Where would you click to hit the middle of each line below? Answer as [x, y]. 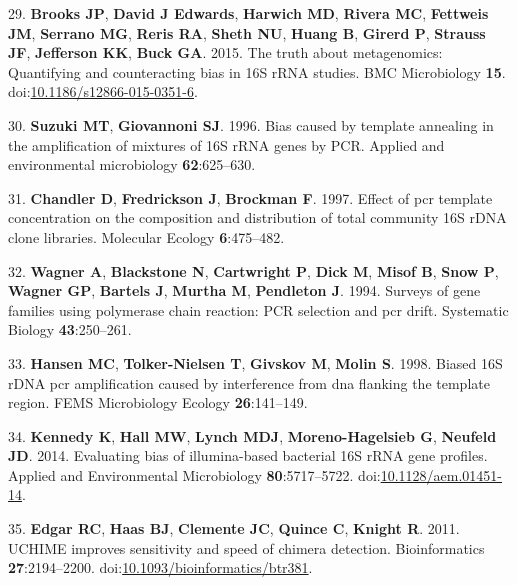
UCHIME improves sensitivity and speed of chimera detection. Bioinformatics [246, 547]
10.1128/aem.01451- [441, 474]
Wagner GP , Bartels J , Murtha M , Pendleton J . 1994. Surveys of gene [244, 290]
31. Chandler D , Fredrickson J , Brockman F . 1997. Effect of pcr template [250, 197]
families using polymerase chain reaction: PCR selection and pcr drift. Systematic [258, 309]
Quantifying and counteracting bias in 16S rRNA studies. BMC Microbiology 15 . [257, 71]
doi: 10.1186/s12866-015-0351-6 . [103, 91]
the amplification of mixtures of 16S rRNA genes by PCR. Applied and [226, 144]
